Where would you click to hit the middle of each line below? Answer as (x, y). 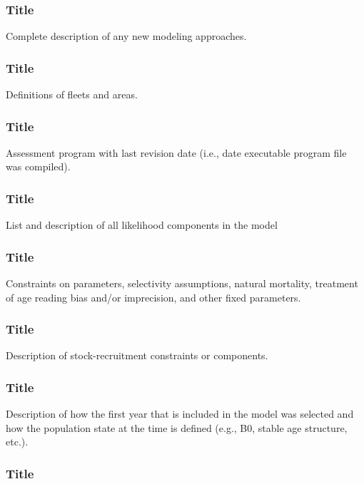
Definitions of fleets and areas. (72, 94)
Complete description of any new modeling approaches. (126, 36)
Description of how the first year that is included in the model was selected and (180, 414)
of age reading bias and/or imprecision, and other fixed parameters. (153, 297)
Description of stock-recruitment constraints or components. (137, 355)
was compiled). (38, 166)
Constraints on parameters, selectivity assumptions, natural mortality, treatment (182, 283)
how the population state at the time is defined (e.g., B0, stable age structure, (177, 427)
